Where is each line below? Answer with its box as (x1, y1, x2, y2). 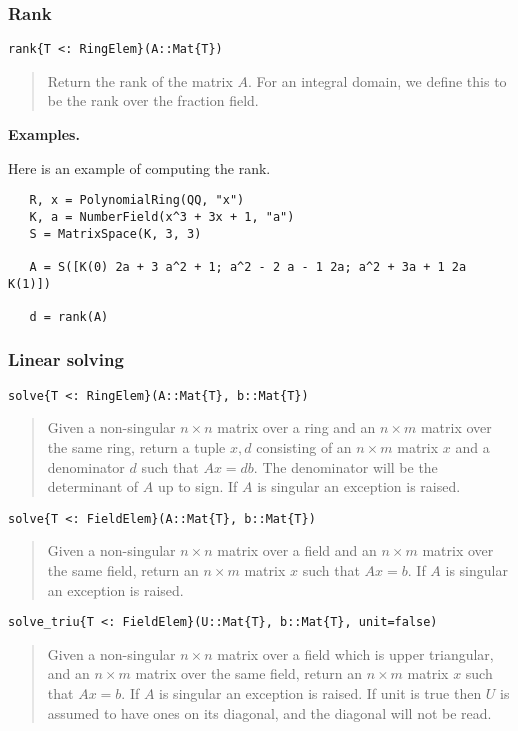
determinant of (47, 476, 139, 497)
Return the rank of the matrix (47, 70, 233, 91)
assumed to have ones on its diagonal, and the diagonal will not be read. (47, 702, 492, 723)
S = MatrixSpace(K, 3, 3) (29, 226, 202, 241)
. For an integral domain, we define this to (248, 70, 507, 91)
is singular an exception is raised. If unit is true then (159, 683, 482, 704)
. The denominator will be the (253, 456, 438, 477)
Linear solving (8, 347, 124, 372)
